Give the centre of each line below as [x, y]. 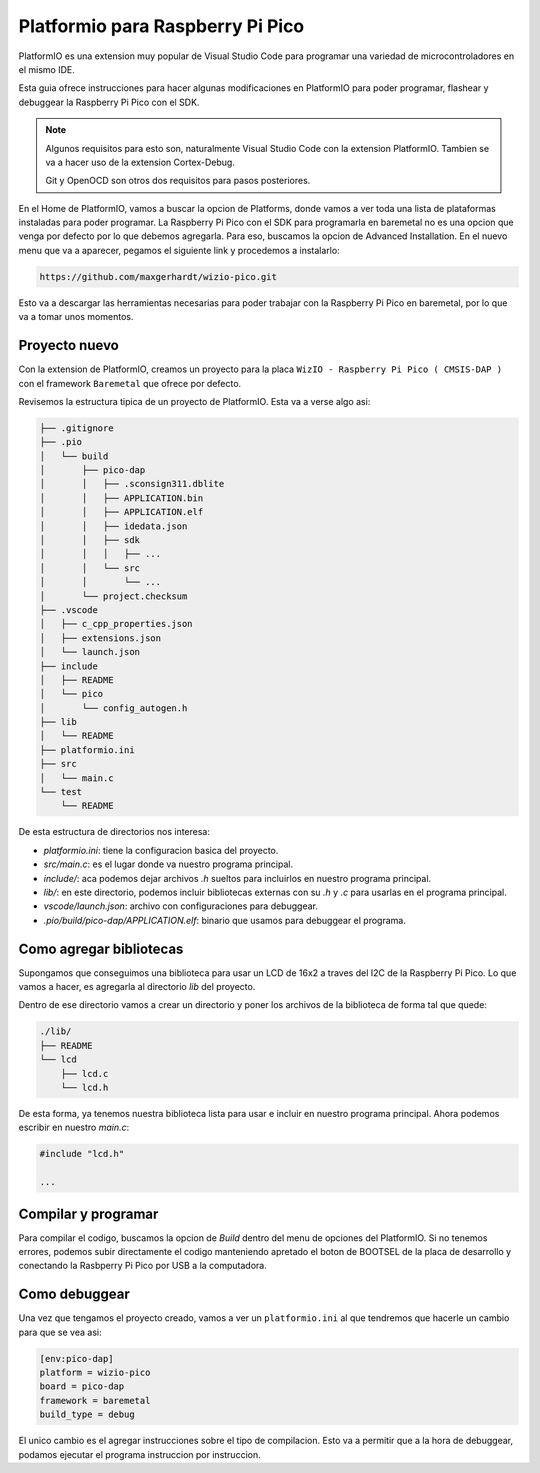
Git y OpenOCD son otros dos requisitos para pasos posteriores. [178, 181]
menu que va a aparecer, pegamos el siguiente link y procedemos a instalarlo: [179, 250]
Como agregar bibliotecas [101, 948]
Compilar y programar [88, 1213]
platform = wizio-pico [95, 1373]
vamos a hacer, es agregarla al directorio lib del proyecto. [137, 987]
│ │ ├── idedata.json [113, 526]
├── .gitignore [76, 428]
